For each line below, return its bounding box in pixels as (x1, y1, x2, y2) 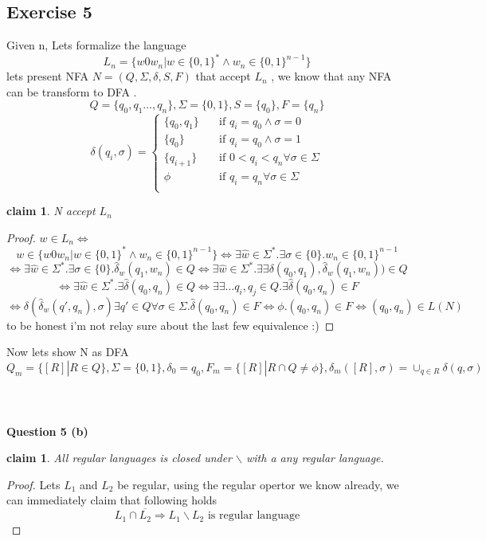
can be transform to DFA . (6, 83, 137, 100)
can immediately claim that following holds (6, 492, 218, 508)
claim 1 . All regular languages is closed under (6, 449, 233, 466)
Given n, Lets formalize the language (6, 37, 186, 53)
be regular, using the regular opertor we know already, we (117, 476, 399, 492)
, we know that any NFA (271, 68, 392, 84)
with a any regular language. (246, 449, 384, 466)
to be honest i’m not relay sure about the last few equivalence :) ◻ (6, 316, 335, 333)
